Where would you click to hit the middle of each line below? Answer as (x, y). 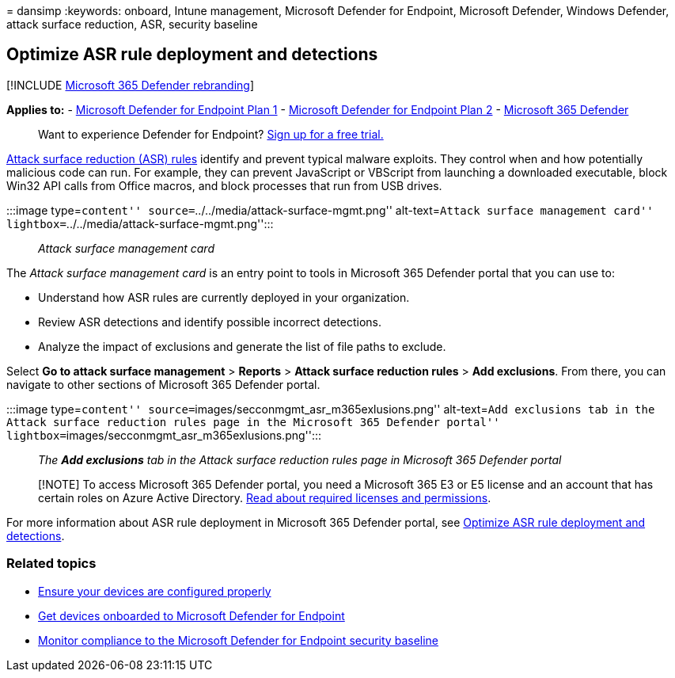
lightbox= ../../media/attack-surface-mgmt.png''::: (140, 223)
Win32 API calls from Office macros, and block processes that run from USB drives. (224, 185)
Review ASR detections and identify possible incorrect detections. (210, 322)
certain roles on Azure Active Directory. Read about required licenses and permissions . (265, 497)
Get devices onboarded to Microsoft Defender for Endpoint (192, 615)
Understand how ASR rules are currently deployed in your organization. (224, 297)
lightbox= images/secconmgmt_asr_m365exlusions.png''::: (164, 435)
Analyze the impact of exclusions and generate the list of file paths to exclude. (242, 346)
